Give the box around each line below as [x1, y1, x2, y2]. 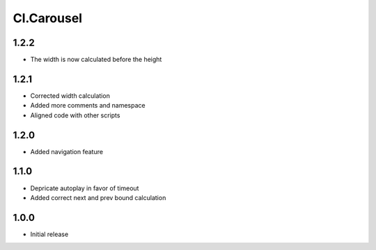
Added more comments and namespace [30, 101, 146, 110]
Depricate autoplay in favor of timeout [30, 184, 139, 192]
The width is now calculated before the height [30, 56, 162, 64]
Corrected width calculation [30, 91, 111, 100]
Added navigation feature [30, 147, 104, 156]
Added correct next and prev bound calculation [30, 193, 166, 201]
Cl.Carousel [13, 10, 83, 26]
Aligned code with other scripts [30, 111, 120, 119]
